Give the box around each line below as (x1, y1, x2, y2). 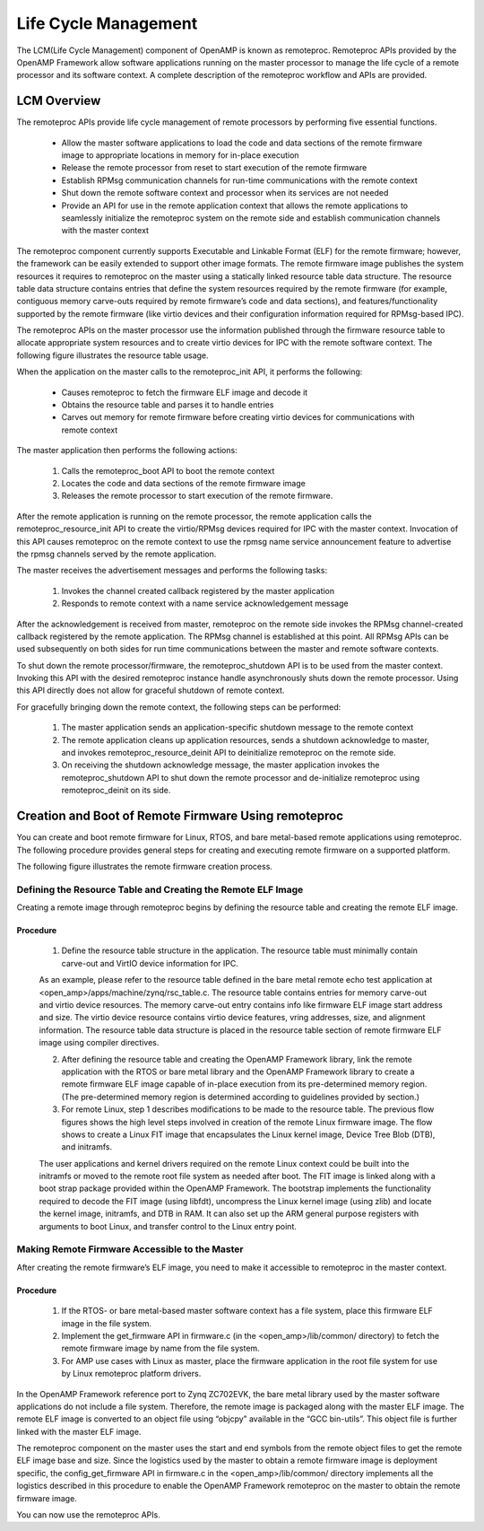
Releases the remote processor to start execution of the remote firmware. (61, 490, 333, 502)
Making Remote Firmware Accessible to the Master (16, 1243, 244, 1255)
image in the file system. (61, 1317, 152, 1328)
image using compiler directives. (39, 1037, 160, 1048)
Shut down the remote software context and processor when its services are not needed (61, 188, 389, 198)
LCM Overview (16, 93, 101, 109)
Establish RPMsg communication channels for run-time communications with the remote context (61, 175, 419, 186)
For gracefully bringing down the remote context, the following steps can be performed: (16, 701, 341, 713)
